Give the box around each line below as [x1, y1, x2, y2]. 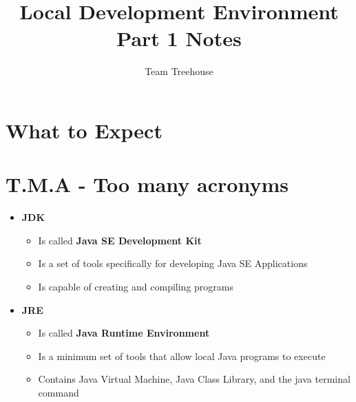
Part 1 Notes [116, 24, 242, 52]
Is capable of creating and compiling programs [38, 279, 233, 293]
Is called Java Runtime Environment [38, 326, 210, 340]
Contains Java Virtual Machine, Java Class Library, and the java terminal [38, 372, 350, 386]
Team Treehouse [145, 64, 213, 78]
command [38, 385, 79, 399]
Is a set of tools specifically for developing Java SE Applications [38, 256, 308, 271]
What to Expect [6, 116, 163, 144]
